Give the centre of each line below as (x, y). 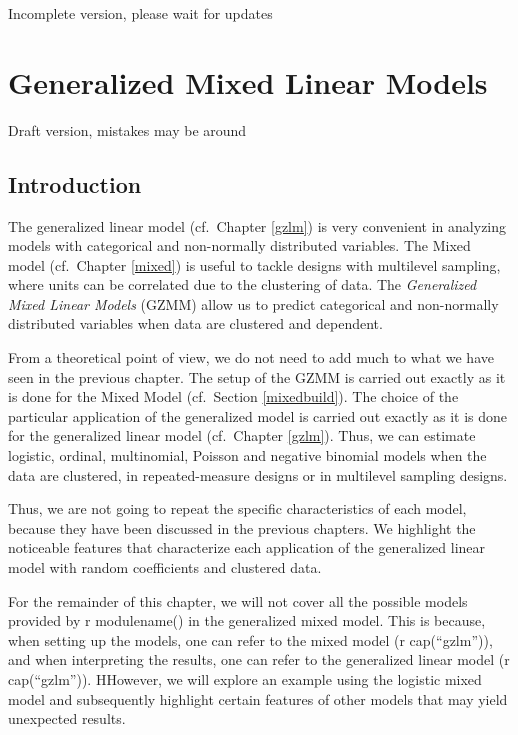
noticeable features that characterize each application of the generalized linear (247, 547)
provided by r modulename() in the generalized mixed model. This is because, (247, 620)
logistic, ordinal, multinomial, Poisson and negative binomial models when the (247, 455)
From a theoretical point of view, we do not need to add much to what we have (251, 357)
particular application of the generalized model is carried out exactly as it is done (257, 415)
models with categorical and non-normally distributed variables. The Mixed (239, 245)
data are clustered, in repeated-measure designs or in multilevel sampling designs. (258, 474)
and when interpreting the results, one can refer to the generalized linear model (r (259, 659)
